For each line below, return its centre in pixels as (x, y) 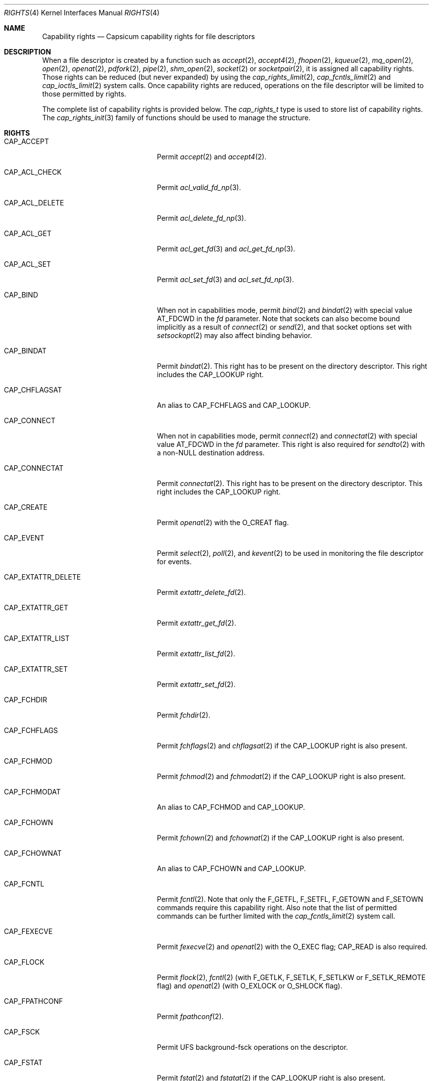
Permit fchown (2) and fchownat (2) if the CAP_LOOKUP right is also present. (281, 838)
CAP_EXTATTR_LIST (37, 638)
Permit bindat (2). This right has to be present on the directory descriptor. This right (292, 366)
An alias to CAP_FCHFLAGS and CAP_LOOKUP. (234, 405)
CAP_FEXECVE (28, 931)
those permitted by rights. (84, 94)
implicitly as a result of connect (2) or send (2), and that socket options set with (284, 327)
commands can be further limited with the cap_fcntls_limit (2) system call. (276, 916)
